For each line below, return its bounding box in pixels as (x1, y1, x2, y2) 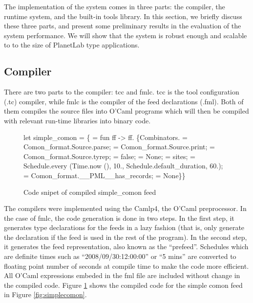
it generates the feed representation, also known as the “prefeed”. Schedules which (4, 241, 249, 252)
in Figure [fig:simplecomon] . (4, 289, 87, 300)
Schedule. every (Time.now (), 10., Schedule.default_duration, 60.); (23, 161, 223, 171)
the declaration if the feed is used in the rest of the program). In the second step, (4, 232, 247, 242)
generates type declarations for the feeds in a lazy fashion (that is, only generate (4, 222, 245, 233)
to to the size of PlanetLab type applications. (4, 40, 140, 50)
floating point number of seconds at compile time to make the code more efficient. (4, 260, 249, 271)
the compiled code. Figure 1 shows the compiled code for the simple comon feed (4, 280, 243, 290)
